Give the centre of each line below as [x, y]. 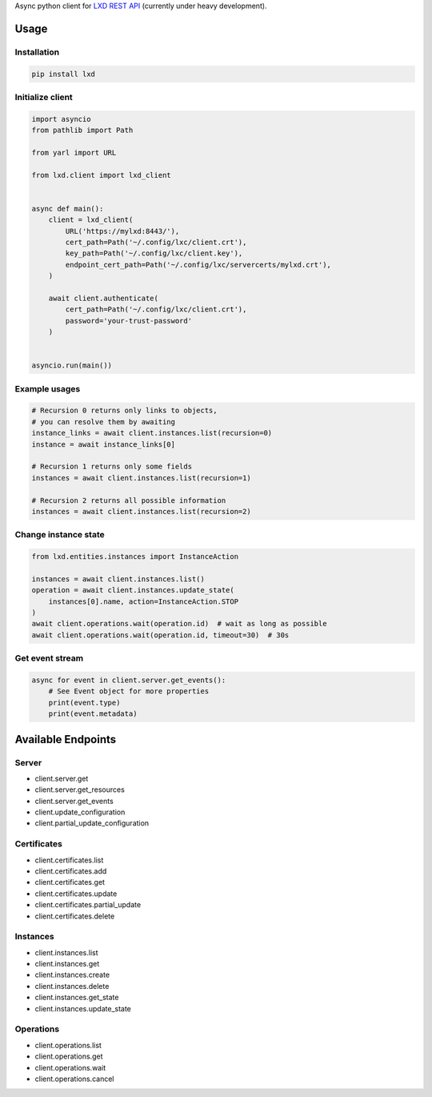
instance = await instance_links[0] [104, 444]
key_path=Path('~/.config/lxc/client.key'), [154, 253]
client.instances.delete [72, 986]
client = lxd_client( [91, 220]
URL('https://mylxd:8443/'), [122, 231]
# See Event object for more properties [129, 691]
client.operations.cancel [74, 1079]
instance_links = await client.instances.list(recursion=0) [152, 433]
